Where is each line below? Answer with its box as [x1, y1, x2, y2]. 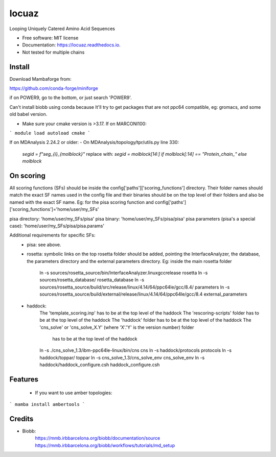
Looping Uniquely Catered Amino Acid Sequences [9, 26, 115, 32]
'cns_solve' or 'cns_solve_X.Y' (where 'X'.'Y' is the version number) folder [39, 324, 194, 330]
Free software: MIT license [22, 35, 79, 41]
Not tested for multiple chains [22, 49, 85, 55]
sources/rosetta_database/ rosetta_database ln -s [39, 277, 145, 283]
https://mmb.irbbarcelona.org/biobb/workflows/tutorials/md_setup [35, 442, 175, 448]
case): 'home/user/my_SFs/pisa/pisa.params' [9, 223, 105, 229]
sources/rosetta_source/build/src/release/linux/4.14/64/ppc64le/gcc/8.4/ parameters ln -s [39, 284, 230, 290]
